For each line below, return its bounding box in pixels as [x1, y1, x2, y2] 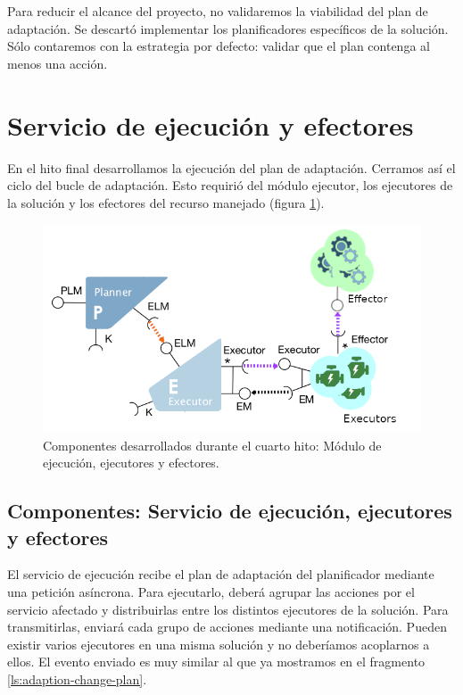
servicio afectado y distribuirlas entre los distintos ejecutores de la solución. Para [7, 600, 449, 618]
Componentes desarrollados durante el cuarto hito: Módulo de [43, 435, 382, 454]
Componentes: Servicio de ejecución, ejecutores [7, 497, 452, 525]
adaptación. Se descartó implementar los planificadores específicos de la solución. [7, 19, 449, 37]
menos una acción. [7, 54, 108, 72]
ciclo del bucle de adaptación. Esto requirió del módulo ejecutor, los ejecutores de [7, 176, 453, 194]
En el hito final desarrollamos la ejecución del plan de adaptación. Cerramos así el [7, 158, 456, 177]
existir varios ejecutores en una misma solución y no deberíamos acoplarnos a [7, 634, 430, 653]
